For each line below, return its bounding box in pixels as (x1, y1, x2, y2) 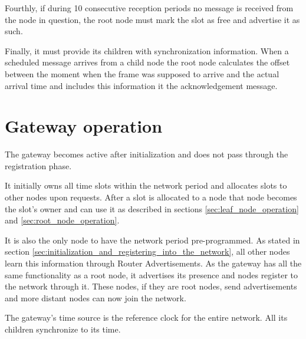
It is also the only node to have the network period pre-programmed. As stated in (5, 233, 300, 246)
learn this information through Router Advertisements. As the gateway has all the (5, 257, 302, 269)
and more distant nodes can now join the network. (5, 291, 186, 304)
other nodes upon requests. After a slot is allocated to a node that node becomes (5, 191, 297, 203)
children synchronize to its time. (5, 323, 121, 335)
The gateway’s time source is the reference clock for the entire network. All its (5, 311, 288, 324)
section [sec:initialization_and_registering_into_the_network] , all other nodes (5, 245, 290, 258)
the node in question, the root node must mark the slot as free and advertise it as (5, 13, 300, 25)
